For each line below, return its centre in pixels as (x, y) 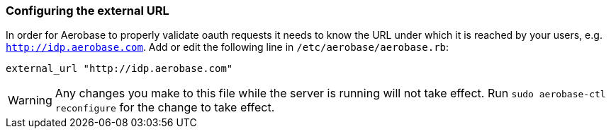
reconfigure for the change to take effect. (165, 108)
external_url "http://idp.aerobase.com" (119, 69)
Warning (30, 100)
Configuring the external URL (88, 11)
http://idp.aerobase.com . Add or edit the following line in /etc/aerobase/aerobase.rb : (228, 47)
